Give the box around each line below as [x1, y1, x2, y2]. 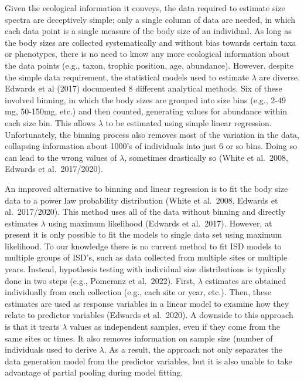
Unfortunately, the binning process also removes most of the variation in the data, [5, 128, 300, 140]
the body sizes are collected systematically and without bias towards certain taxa [5, 36, 296, 48]
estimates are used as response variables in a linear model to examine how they [5, 297, 289, 309]
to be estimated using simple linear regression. [105, 116, 272, 129]
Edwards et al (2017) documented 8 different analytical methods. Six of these [5, 82, 282, 94]
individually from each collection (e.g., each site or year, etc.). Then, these [5, 286, 271, 298]
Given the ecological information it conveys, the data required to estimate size [5, 2, 285, 13]
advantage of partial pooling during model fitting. [5, 366, 183, 378]
